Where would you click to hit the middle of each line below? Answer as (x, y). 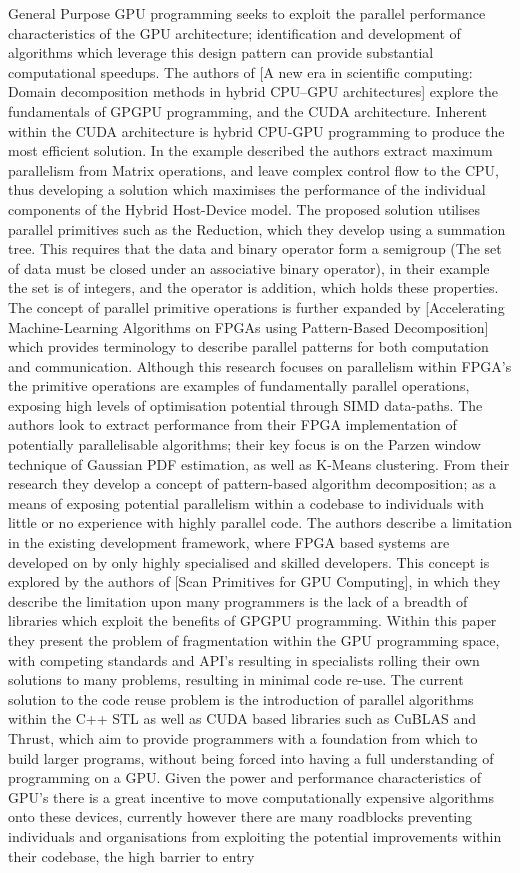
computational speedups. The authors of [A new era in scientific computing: (240, 71)
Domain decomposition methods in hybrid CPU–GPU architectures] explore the (253, 91)
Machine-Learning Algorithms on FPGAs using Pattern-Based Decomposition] (248, 326)
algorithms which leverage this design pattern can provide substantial (221, 52)
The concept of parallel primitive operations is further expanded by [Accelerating (256, 306)
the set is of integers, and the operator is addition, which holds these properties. (253, 287)
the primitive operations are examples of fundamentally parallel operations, (239, 385)
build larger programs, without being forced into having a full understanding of (251, 757)
